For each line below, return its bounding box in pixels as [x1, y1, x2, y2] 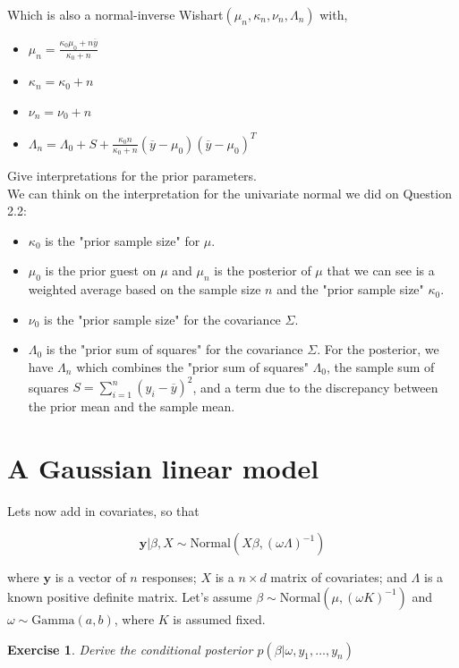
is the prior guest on [45, 261, 157, 280]
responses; [141, 568, 197, 587]
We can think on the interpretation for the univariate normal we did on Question [7, 183, 452, 202]
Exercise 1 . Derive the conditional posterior [7, 639, 253, 658]
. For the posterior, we [317, 340, 439, 359]
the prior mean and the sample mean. [28, 397, 235, 416]
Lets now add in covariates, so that [7, 501, 200, 520]
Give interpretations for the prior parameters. [7, 165, 257, 184]
